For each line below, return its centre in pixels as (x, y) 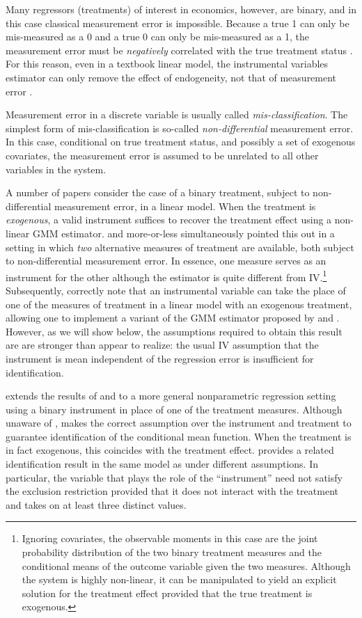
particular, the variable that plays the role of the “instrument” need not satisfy (174, 477)
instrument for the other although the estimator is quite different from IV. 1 (166, 276)
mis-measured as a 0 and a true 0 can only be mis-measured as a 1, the (158, 37)
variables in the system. (56, 169)
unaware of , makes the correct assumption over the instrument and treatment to (179, 423)
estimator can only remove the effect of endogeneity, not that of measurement (171, 77)
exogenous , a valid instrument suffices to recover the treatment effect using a (169, 220)
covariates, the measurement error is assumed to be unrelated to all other (162, 155)
